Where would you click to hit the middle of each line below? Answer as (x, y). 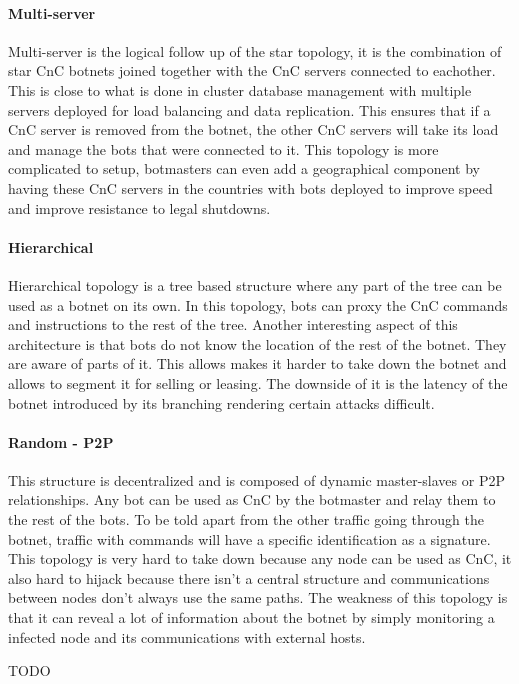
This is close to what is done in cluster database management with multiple (240, 89)
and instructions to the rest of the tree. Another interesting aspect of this (233, 324)
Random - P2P (61, 441)
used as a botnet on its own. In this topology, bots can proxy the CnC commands (258, 304)
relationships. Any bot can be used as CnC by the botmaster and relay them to (252, 499)
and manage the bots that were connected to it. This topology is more (223, 148)
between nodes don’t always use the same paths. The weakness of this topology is (258, 597)
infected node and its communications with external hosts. (187, 636)
